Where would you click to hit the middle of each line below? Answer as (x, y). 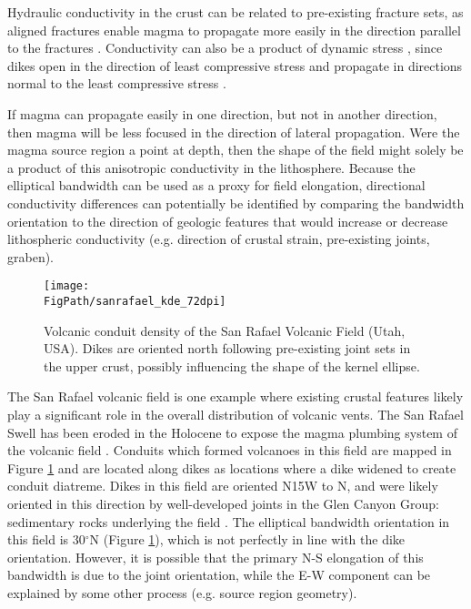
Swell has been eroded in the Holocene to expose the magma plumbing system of (232, 432)
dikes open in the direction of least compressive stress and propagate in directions (235, 65)
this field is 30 (46, 539)
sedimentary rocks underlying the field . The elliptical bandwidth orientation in (229, 521)
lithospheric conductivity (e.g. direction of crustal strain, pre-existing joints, (219, 239)
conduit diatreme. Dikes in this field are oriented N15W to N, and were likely (223, 486)
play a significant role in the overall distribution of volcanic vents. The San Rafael (235, 414)
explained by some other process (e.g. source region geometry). (182, 592)
